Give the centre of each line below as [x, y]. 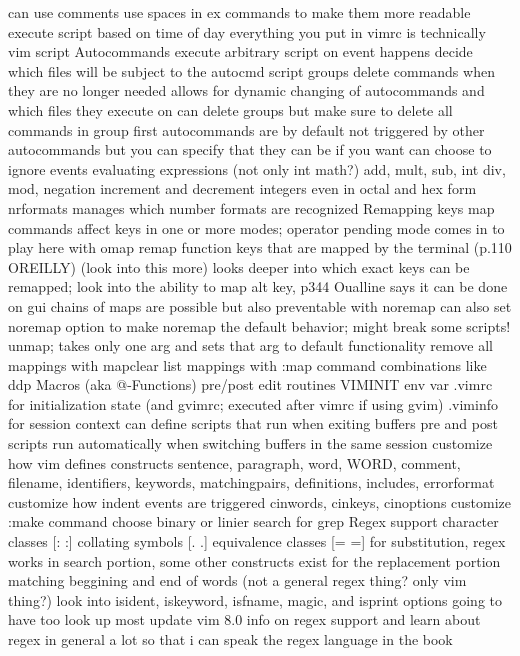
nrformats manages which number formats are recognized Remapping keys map [251, 207]
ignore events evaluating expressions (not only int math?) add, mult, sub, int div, [257, 168]
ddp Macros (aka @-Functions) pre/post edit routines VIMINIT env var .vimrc [250, 384]
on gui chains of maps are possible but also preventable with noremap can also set [260, 305]
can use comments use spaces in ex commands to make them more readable [239, 12]
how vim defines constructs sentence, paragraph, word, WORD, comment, [234, 462]
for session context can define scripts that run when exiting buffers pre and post [253, 423]
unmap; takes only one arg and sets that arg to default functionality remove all [250, 345]
